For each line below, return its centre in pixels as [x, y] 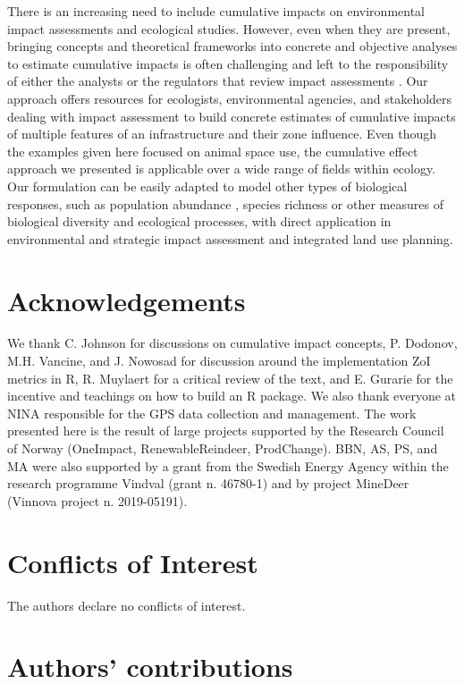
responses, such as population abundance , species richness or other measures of [225, 203]
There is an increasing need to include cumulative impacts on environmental [216, 11]
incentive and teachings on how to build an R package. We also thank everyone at [232, 396]
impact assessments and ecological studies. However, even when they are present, [229, 28]
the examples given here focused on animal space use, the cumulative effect [213, 151]
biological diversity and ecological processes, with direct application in [199, 221]
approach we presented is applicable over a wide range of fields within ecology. [222, 169]
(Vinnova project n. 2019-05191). [97, 500]
